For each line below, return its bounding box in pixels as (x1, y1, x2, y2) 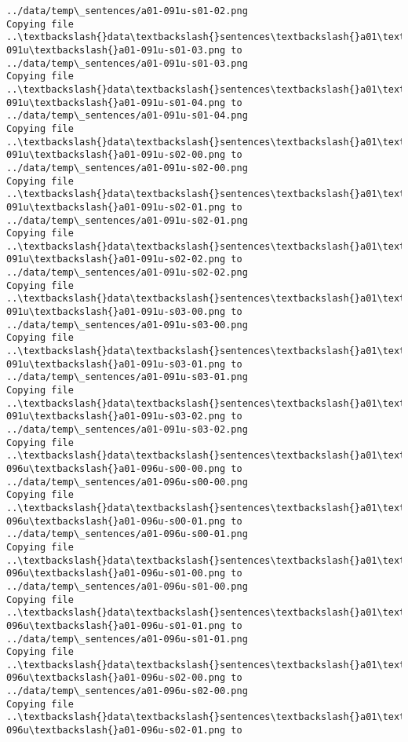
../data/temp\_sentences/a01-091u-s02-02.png (6, 267, 248, 279)
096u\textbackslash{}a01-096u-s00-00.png (6, 462, 226, 474)
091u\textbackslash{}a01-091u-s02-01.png (6, 201, 226, 213)
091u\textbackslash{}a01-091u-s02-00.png (6, 149, 226, 161)
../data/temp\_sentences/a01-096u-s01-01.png (6, 633, 248, 645)
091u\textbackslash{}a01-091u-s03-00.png (6, 306, 226, 318)
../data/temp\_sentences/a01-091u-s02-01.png (6, 214, 248, 226)
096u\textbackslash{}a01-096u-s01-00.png (6, 568, 226, 579)
